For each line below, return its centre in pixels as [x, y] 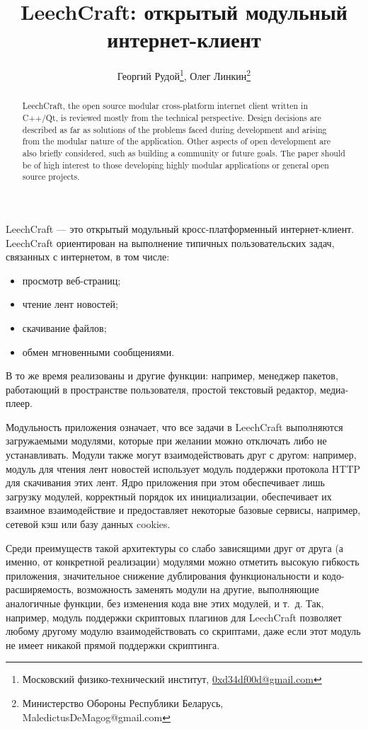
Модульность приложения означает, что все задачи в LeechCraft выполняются [174, 426]
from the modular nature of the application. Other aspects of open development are [177, 141]
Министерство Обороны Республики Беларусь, [123, 702]
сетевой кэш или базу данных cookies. [88, 524]
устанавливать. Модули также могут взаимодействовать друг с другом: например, [181, 455]
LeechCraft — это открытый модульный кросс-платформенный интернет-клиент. [180, 228]
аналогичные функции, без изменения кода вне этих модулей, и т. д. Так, [165, 603]
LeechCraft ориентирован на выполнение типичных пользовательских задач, [170, 242]
